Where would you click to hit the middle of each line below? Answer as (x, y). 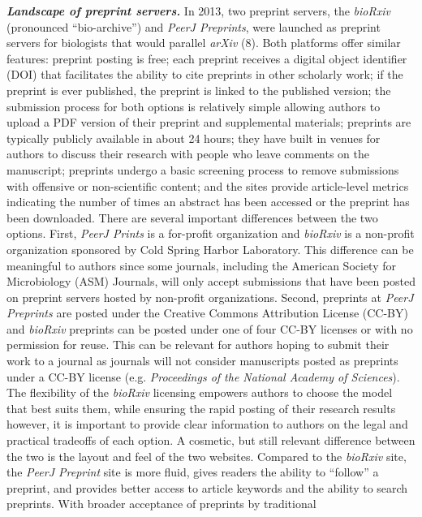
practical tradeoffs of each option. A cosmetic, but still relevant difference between (211, 440)
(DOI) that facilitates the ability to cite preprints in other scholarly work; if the (205, 74)
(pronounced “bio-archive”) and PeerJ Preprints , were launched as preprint (194, 26)
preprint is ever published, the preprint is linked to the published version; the (199, 90)
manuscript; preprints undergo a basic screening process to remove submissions (203, 169)
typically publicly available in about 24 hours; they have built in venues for (194, 138)
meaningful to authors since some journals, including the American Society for (201, 265)
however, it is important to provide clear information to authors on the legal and (207, 424)
